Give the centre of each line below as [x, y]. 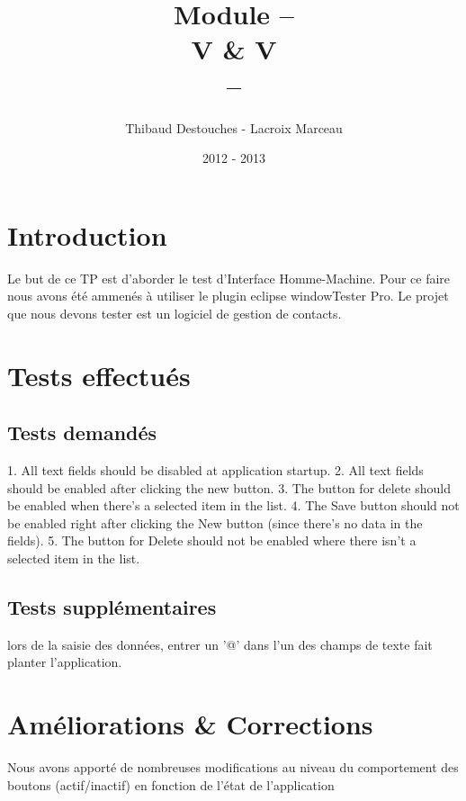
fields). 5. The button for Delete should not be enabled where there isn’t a [212, 540]
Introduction [87, 234]
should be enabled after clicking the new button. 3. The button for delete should [229, 487]
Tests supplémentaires [112, 606]
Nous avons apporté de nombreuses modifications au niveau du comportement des [233, 767]
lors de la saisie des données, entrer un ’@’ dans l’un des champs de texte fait [220, 644]
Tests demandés [82, 432]
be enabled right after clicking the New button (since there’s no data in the [215, 522]
